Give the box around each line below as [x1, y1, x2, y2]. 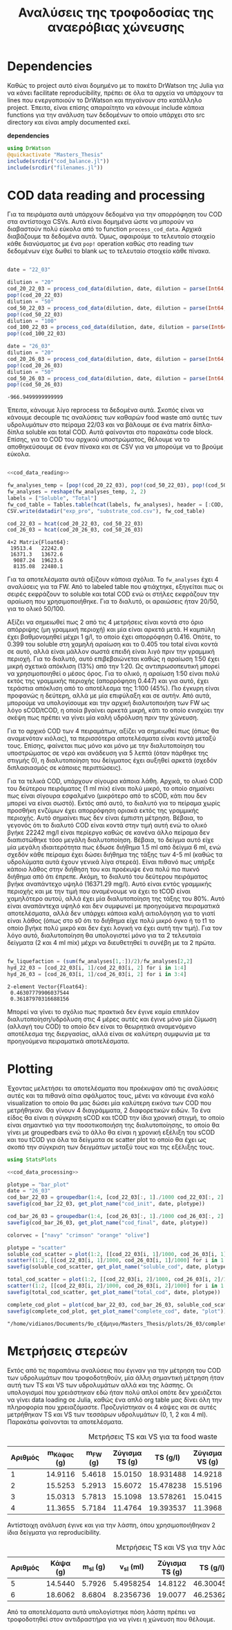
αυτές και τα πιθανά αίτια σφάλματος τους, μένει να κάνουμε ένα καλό [7, 1091, 215, 1100]
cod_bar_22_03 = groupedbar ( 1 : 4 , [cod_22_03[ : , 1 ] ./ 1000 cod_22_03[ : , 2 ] [7, 1194, 224, 1201]
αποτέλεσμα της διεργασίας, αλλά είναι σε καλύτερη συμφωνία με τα [7, 1029, 211, 1038]
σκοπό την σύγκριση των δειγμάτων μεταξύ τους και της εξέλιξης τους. [7, 1143, 215, 1151]
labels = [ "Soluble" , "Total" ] [7, 494, 97, 502]
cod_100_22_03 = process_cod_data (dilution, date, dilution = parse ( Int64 [7, 324, 227, 331]
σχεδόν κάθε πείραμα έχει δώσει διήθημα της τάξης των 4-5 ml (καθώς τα [7, 850, 223, 859]
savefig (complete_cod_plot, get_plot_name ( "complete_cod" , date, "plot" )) [7, 1308, 227, 1315]
